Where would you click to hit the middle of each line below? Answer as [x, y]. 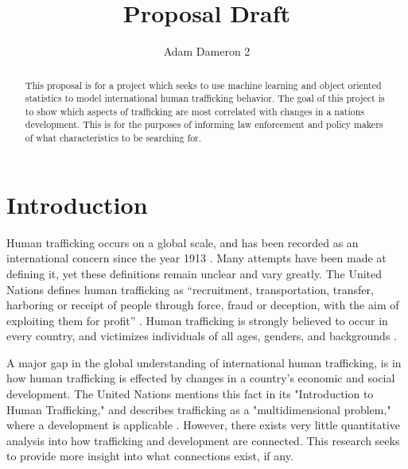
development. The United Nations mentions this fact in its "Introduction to [190, 394]
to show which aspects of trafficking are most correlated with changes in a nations [195, 111]
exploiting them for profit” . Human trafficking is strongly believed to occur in [197, 320]
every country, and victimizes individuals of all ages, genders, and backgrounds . [202, 336]
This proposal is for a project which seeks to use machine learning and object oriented [203, 85]
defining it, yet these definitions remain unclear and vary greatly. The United [194, 273]
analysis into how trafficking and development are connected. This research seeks [203, 440]
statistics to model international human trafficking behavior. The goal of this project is [205, 98]
